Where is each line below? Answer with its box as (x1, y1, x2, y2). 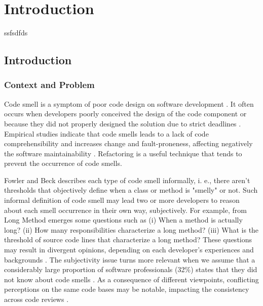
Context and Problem (4, 78, 95, 91)
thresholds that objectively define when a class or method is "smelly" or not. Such (4, 185, 258, 195)
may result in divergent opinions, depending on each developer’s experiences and (4, 244, 254, 255)
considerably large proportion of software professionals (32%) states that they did (4, 264, 257, 275)
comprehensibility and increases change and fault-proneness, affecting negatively (4, 138, 253, 149)
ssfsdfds (4, 27, 28, 38)
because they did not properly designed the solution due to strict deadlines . (4, 118, 241, 128)
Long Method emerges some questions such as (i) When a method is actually (4, 214, 243, 225)
